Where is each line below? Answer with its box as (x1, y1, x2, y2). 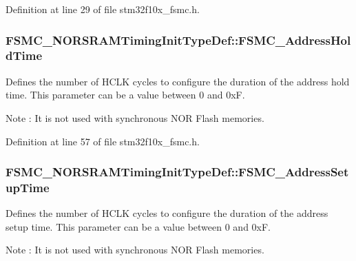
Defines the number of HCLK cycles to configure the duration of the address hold (6, 74, 350, 88)
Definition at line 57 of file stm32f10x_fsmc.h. (6, 134, 200, 148)
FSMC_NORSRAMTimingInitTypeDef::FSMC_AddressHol (6, 31, 351, 48)
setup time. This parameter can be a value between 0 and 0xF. (6, 219, 271, 233)
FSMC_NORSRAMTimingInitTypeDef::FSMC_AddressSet (6, 163, 349, 180)
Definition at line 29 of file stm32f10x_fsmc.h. (6, 2, 200, 16)
